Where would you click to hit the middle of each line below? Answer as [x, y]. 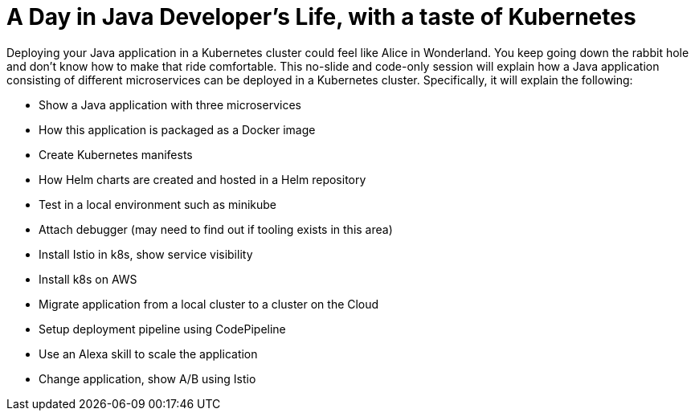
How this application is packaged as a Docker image [177, 129]
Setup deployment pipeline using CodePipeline [162, 329]
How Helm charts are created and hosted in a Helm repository [202, 179]
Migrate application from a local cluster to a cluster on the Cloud [209, 304]
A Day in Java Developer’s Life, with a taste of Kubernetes [321, 17]
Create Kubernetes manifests [116, 154]
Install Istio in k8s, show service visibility [146, 254]
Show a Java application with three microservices [170, 104]
